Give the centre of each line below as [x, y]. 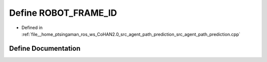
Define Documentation [45, 48]
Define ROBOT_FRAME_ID [63, 13]
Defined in [32, 28]
